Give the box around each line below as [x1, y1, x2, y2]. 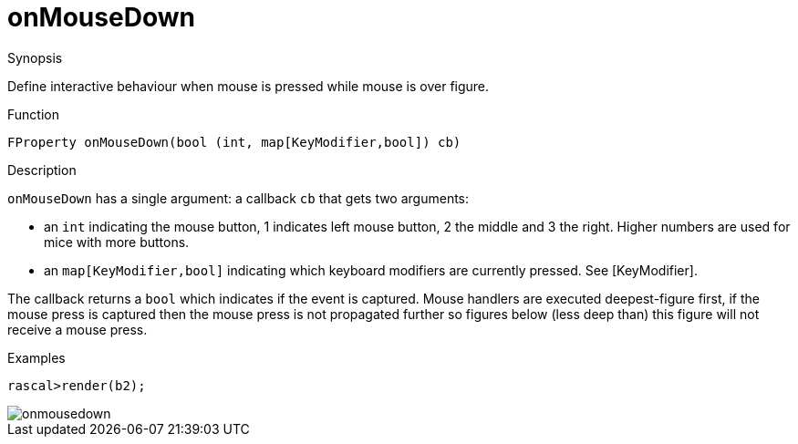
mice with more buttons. [44, 233, 190, 250]
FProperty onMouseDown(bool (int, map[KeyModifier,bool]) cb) [7, 134, 461, 150]
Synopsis [7, 49, 63, 66]
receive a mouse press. [7, 321, 148, 337]
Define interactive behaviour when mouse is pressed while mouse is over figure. [7, 77, 490, 94]
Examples [7, 349, 66, 366]
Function [7, 106, 59, 122]
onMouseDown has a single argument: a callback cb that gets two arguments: [7, 190, 470, 206]
